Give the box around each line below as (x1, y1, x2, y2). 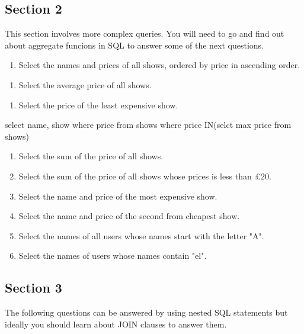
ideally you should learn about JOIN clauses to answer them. (5, 317, 227, 330)
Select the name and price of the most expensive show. (18, 190, 217, 202)
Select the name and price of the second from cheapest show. (18, 210, 240, 222)
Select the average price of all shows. (18, 78, 152, 91)
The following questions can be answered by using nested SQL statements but (5, 306, 288, 319)
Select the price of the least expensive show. (18, 98, 178, 111)
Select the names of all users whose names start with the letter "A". (18, 229, 264, 242)
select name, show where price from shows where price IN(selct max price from (5, 118, 292, 131)
